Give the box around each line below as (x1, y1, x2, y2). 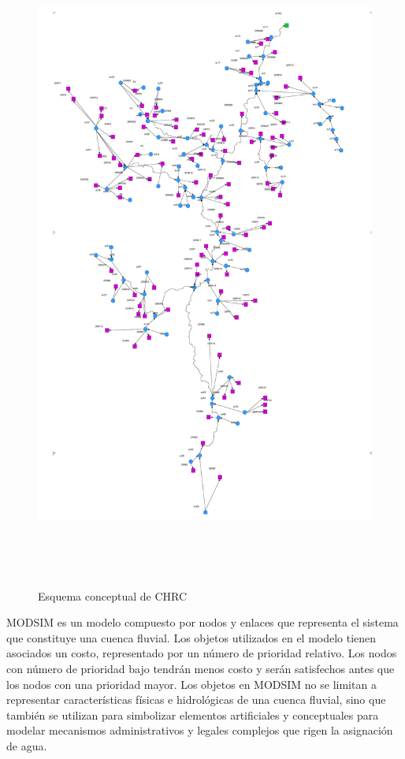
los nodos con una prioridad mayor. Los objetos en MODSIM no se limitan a (6, 675, 377, 692)
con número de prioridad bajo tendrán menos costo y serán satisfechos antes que (6, 660, 395, 676)
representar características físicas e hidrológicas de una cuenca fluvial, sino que (6, 691, 386, 708)
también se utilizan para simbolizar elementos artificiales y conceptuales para (6, 706, 379, 723)
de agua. (6, 737, 47, 753)
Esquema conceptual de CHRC (38, 587, 188, 604)
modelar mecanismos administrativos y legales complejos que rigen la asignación (6, 722, 393, 739)
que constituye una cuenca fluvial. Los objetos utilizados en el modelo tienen (6, 629, 377, 646)
